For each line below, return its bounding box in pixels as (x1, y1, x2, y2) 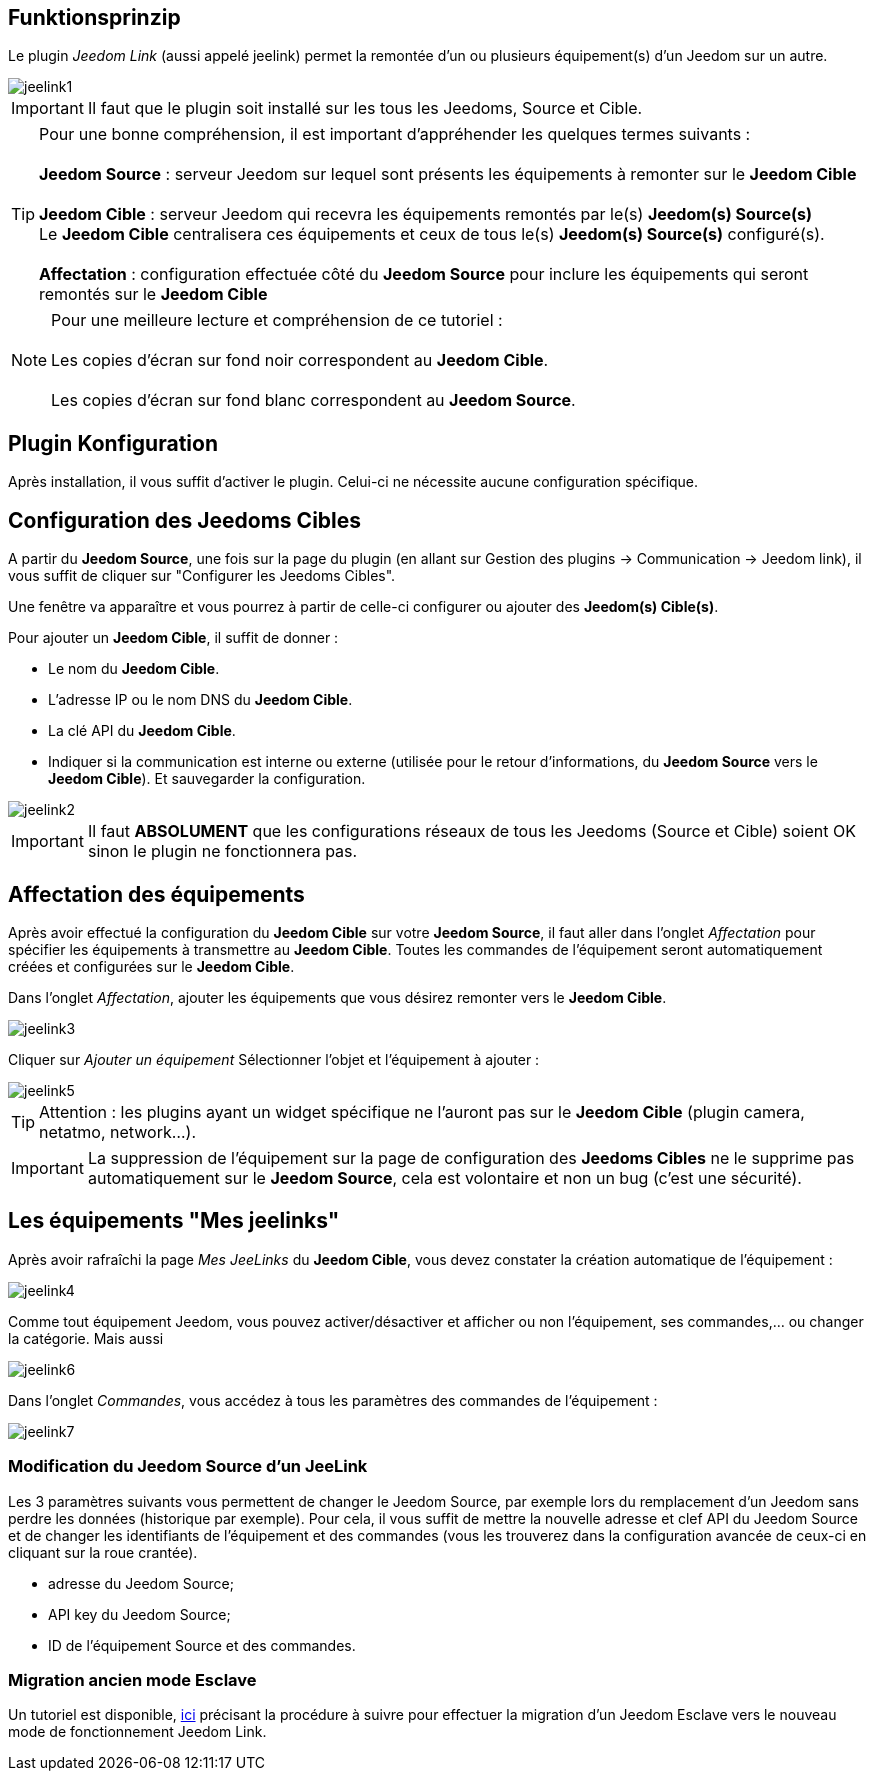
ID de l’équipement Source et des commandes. (48, 1636, 356, 1654)
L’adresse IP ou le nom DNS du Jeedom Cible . (48, 691, 353, 709)
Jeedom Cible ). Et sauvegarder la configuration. (48, 770, 366, 788)
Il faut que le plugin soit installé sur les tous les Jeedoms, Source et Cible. (87, 98, 643, 119)
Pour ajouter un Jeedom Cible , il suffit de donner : (8, 629, 339, 647)
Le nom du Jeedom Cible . (48, 660, 220, 678)
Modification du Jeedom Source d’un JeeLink (8, 1456, 368, 1477)
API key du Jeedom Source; (48, 1605, 231, 1623)
